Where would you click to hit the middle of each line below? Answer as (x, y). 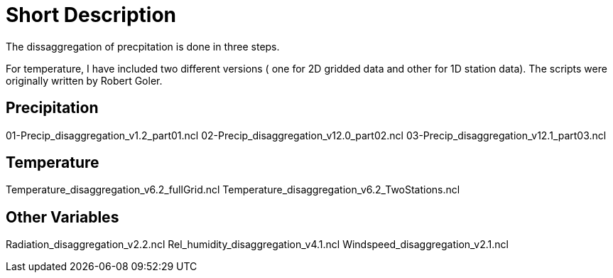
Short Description (91, 15)
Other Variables (63, 217)
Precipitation (52, 108)
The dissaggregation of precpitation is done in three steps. (143, 46)
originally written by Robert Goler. (84, 80)
